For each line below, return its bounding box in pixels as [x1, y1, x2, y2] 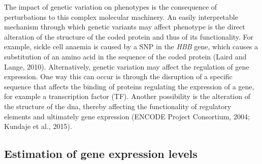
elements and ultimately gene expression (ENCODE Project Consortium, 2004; [4, 111, 250, 121]
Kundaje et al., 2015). [4, 121, 72, 132]
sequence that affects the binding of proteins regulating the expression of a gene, [4, 81, 254, 91]
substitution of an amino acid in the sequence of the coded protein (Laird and [4, 51, 247, 61]
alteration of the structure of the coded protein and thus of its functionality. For [4, 31, 254, 42]
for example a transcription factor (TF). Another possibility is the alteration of [4, 91, 250, 102]
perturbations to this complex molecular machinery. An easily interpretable [4, 11, 238, 22]
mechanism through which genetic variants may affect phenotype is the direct [4, 21, 245, 32]
